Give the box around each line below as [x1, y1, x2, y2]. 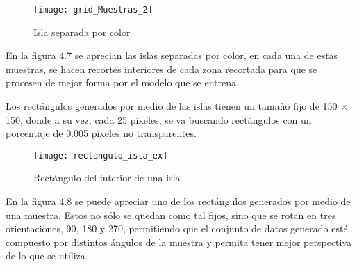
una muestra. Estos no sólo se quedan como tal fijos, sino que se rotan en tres [6, 207, 336, 222]
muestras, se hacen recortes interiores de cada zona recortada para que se [6, 61, 317, 76]
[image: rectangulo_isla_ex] [33, 150, 168, 161]
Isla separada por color [33, 24, 131, 39]
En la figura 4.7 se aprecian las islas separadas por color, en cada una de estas [6, 48, 338, 63]
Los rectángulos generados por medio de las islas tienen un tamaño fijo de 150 [6, 99, 338, 113]
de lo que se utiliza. [6, 248, 88, 263]
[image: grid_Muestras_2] [33, 5, 153, 15]
